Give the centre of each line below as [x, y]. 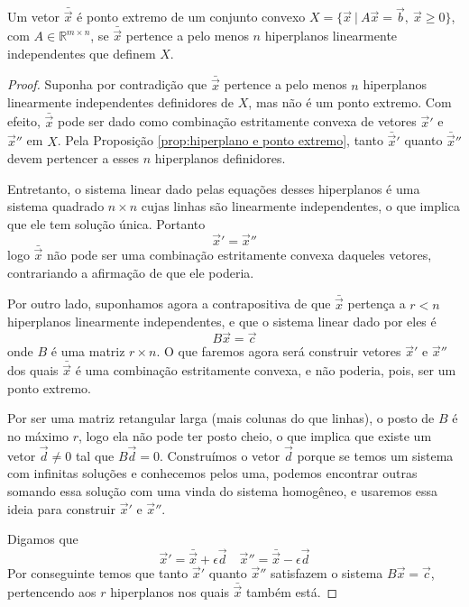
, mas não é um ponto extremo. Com [350, 102]
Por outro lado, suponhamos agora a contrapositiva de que [169, 303]
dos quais [33, 370]
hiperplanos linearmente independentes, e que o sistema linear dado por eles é [222, 322]
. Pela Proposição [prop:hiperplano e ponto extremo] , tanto [220, 140]
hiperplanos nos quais [170, 592]
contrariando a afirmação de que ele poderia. [131, 272]
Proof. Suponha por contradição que [107, 84]
